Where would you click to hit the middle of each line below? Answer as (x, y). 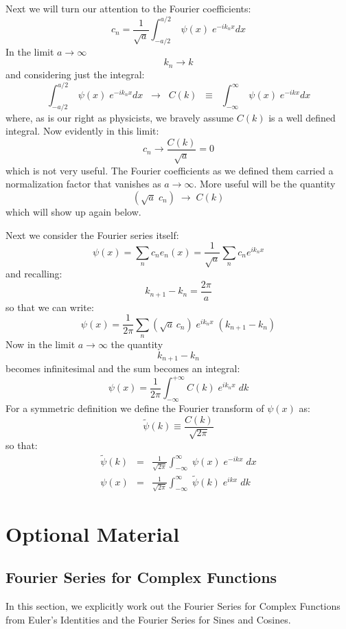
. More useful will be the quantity (265, 184)
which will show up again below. (73, 212)
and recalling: (34, 274)
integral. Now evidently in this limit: (82, 131)
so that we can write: (50, 307)
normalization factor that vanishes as (83, 184)
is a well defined (302, 117)
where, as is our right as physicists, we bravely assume (120, 117)
